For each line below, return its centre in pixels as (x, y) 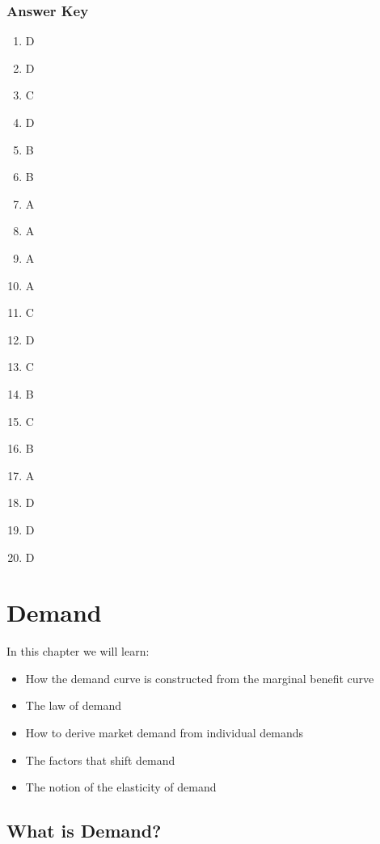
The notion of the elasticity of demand (121, 787)
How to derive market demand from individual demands (165, 732)
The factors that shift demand (100, 760)
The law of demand (74, 705)
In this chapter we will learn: (78, 651)
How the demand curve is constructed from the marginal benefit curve (200, 678)
